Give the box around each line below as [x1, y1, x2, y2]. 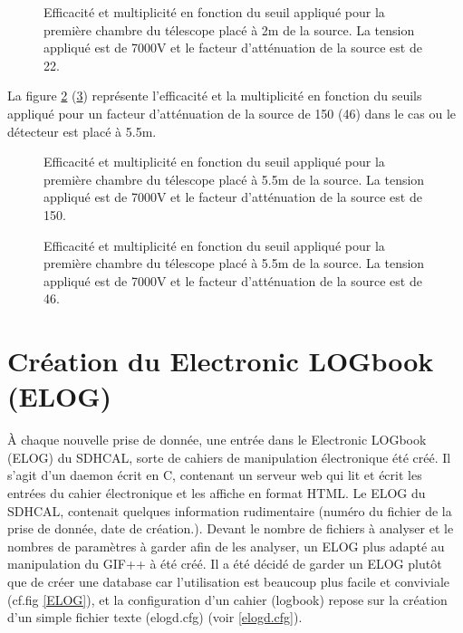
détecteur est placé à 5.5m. [7, 121, 157, 140]
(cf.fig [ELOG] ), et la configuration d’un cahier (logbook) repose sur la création [7, 590, 448, 609]
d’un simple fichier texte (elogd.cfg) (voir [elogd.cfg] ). [7, 608, 303, 627]
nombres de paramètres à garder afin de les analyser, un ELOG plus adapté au [7, 536, 445, 555]
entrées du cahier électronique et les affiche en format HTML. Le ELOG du [7, 484, 426, 502]
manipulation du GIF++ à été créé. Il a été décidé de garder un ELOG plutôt [7, 554, 442, 573]
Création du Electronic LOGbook [7, 342, 434, 379]
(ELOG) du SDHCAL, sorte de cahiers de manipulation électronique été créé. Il [7, 447, 451, 466]
